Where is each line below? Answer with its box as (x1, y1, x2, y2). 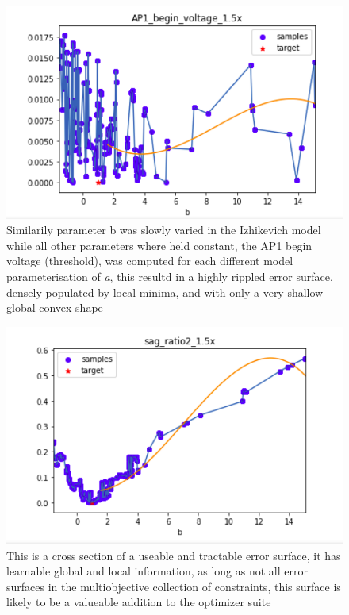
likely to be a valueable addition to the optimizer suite (6, 594, 271, 610)
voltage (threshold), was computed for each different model (6, 252, 293, 269)
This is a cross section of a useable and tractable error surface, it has (6, 547, 341, 563)
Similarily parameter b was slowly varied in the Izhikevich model (6, 221, 321, 238)
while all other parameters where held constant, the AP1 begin (6, 236, 313, 253)
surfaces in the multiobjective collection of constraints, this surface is (6, 578, 341, 594)
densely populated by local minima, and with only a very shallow (6, 283, 324, 300)
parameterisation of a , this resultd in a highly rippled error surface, (6, 267, 333, 284)
